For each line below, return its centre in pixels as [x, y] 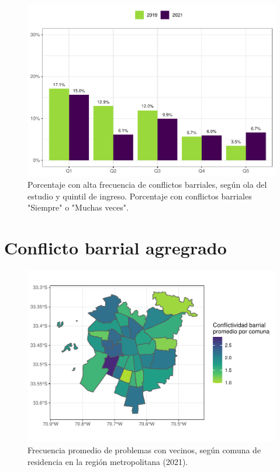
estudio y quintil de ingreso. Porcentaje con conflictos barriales [140, 196]
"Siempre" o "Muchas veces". [78, 207]
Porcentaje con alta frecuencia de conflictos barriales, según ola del [147, 185]
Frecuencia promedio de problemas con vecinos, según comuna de [144, 450]
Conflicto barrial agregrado [115, 248]
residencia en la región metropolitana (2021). [108, 461]
